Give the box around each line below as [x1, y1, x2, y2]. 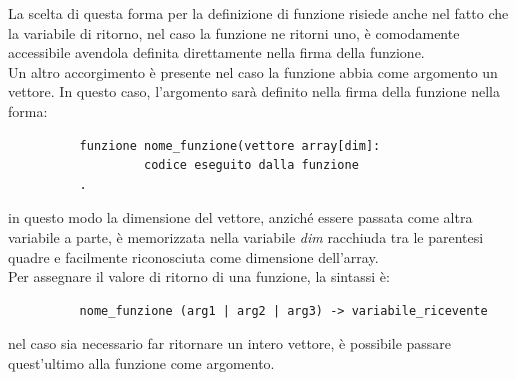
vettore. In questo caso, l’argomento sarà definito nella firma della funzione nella [8, 81, 500, 102]
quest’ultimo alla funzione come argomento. [8, 352, 275, 373]
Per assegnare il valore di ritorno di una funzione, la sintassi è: [8, 266, 390, 287]
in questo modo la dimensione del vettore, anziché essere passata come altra [8, 207, 473, 228]
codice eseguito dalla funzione [144, 158, 359, 173]
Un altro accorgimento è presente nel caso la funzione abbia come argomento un [8, 61, 498, 82]
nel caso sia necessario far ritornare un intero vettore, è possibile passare [8, 333, 452, 354]
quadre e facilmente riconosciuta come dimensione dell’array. [8, 246, 379, 267]
